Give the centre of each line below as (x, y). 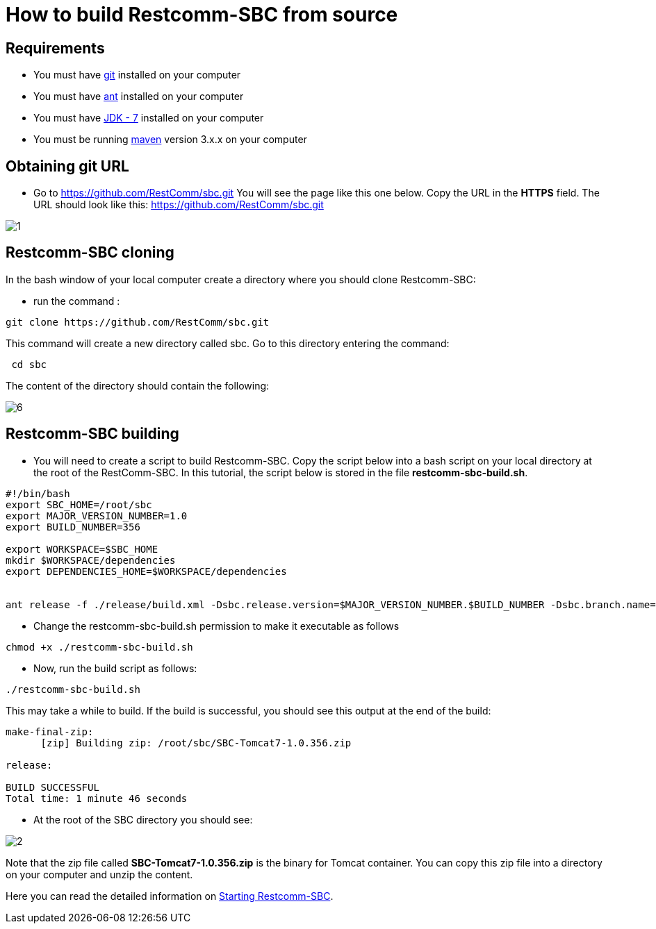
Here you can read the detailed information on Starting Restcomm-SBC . (170, 896)
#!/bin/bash (38, 493)
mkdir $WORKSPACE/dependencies (91, 560)
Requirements (55, 48)
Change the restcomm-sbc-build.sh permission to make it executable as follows (216, 626)
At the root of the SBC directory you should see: (143, 819)
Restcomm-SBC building (92, 434)
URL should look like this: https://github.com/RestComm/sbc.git (179, 205)
